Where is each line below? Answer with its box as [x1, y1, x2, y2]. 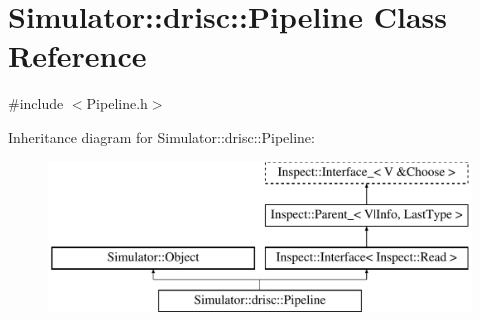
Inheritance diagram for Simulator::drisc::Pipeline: [8, 126, 315, 147]
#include [8, 93, 64, 114]
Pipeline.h [86, 93, 148, 114]
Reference [8, 35, 147, 76]
